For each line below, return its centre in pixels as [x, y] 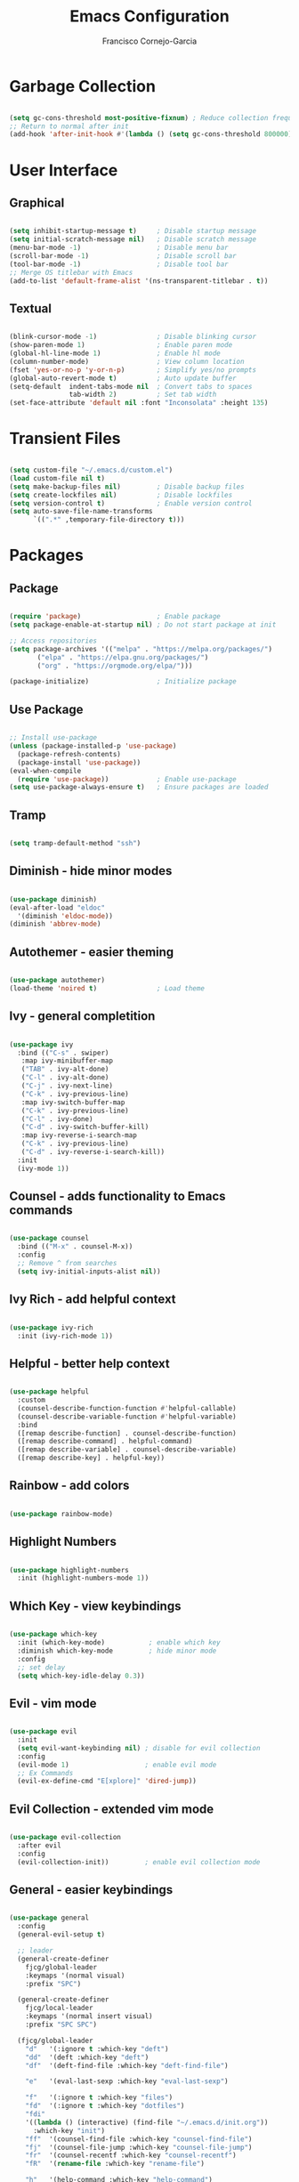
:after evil [40, 1846]
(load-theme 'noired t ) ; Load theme [107, 988]
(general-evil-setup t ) [61, 1935]
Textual [30, 308]
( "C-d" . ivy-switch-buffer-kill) [85, 1127]
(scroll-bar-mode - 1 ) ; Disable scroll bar [123, 255]
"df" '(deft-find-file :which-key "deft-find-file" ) [127, 2065]
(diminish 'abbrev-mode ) [55, 924]
